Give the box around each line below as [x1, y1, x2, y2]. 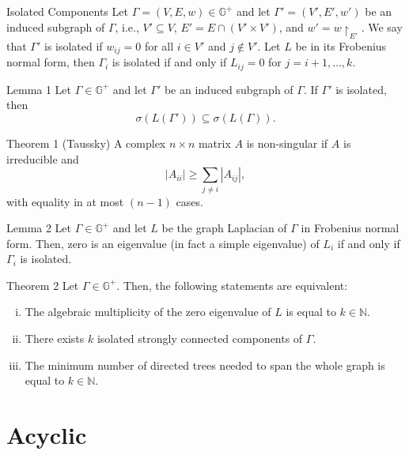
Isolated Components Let [6, 3, 128, 19]
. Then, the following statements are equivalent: [116, 276, 348, 293]
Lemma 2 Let [6, 220, 72, 236]
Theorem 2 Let [6, 276, 79, 293]
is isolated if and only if [112, 54, 227, 70]
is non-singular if [246, 134, 328, 151]
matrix [198, 134, 231, 151]
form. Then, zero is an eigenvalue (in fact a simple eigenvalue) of [6, 235, 320, 251]
